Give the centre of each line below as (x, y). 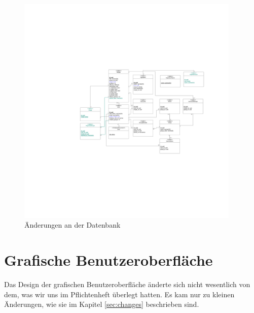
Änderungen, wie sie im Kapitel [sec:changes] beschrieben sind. (102, 304)
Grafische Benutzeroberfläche (108, 260)
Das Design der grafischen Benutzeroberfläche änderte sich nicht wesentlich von (127, 284)
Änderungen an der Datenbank (72, 225)
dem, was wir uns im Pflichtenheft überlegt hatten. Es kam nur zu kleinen (119, 294)
